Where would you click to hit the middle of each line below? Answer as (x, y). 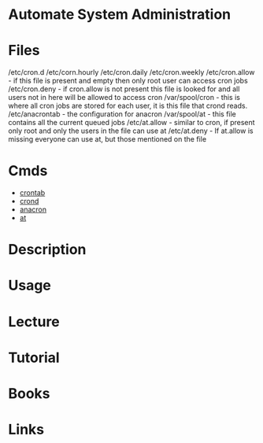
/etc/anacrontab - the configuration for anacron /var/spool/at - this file (122, 114)
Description (47, 250)
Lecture (34, 321)
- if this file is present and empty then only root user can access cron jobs (128, 81)
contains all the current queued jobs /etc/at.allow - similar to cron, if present (131, 123)
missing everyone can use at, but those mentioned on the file (107, 139)
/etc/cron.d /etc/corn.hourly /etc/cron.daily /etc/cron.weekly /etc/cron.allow (131, 72)
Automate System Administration (120, 15)
